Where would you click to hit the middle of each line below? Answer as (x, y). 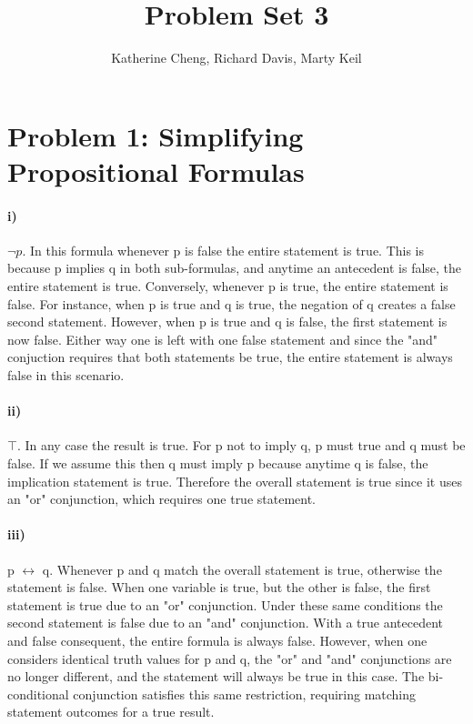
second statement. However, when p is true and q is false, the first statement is (227, 322)
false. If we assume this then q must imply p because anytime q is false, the (218, 463)
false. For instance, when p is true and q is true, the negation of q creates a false (231, 303)
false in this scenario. (66, 375)
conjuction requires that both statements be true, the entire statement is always (230, 357)
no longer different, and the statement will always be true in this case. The (216, 676)
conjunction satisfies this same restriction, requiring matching (245, 694)
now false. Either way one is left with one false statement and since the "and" (223, 339)
